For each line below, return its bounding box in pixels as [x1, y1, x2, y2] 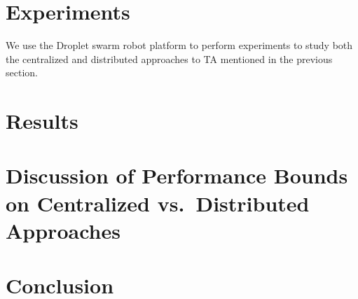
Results [6, 106, 78, 135]
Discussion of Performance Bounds [6, 161, 348, 190]
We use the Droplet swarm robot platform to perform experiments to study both [6, 38, 353, 53]
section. [6, 65, 38, 80]
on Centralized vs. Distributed [6, 188, 310, 217]
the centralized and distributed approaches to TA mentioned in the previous [6, 51, 333, 66]
